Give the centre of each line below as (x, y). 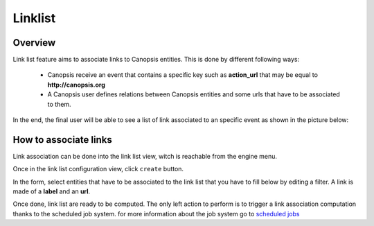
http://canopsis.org (76, 85)
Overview (34, 43)
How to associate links (62, 140)
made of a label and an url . (52, 191)
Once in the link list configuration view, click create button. (98, 169)
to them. (60, 104)
